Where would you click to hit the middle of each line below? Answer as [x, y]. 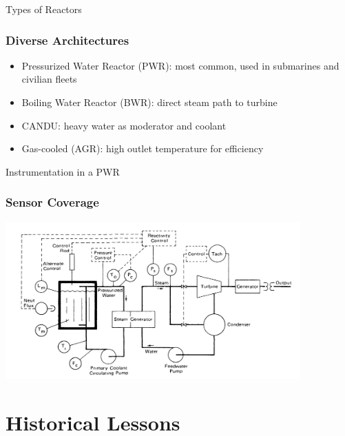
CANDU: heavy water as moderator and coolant [124, 125]
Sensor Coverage [52, 202]
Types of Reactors [44, 9]
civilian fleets [49, 79]
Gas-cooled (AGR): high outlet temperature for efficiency [143, 148]
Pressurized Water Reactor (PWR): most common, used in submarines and [180, 65]
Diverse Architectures [67, 40]
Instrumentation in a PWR [63, 171]
